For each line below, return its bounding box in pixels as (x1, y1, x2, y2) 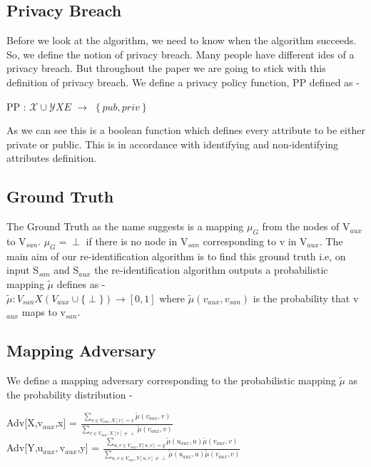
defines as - (56, 276, 106, 291)
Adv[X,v (6, 415, 43, 430)
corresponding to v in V (203, 233, 308, 248)
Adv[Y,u (6, 440, 44, 455)
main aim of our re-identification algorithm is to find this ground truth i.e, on (6, 248, 346, 263)
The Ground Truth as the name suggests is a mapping (6, 219, 244, 234)
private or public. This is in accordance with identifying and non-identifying (6, 136, 339, 151)
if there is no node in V (86, 233, 188, 248)
